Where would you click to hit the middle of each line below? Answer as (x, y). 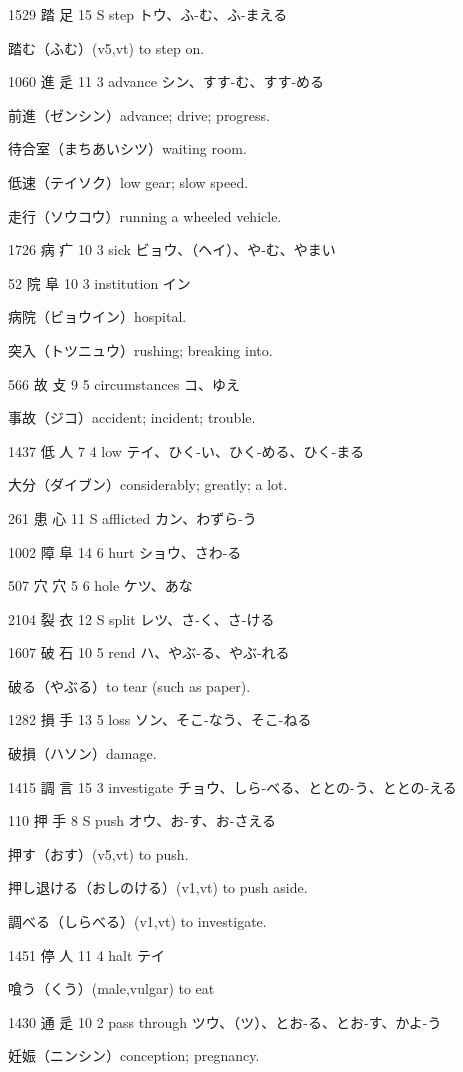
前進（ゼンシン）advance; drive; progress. (139, 114)
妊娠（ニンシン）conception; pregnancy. (134, 1055)
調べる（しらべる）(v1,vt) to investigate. (137, 921)
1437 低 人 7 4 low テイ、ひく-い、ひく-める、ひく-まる (186, 450)
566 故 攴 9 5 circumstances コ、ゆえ (124, 383)
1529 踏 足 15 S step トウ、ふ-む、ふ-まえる (148, 14)
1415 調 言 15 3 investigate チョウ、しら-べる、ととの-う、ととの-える (232, 786)
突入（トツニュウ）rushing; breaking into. (140, 349)
